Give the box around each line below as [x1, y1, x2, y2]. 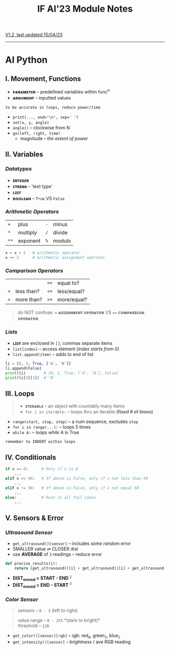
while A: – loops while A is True [12, 430, 79, 436]
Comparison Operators [5, 267, 64, 274]
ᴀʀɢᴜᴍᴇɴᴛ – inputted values [12, 94, 71, 101]
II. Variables [5, 150, 44, 159]
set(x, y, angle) [12, 120, 50, 125]
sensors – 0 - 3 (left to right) [17, 607, 78, 613]
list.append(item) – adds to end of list [12, 351, 94, 357]
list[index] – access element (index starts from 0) [12, 346, 120, 352]
